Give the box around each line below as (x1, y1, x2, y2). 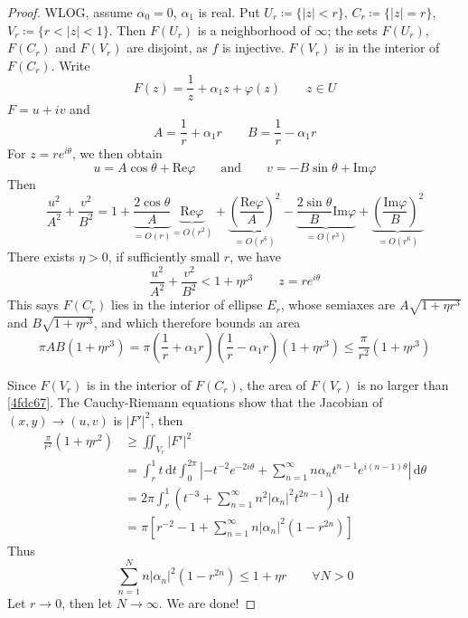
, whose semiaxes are (280, 295, 396, 314)
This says (7, 295, 59, 314)
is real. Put (198, 3, 260, 21)
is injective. (221, 38, 285, 57)
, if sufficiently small (108, 247, 220, 266)
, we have (229, 247, 281, 266)
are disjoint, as (126, 38, 208, 57)
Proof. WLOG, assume (7, 3, 133, 21)
